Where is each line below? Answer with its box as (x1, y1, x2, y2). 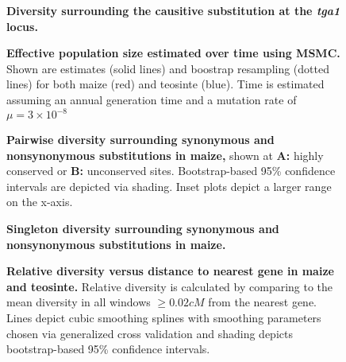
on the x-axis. (6, 193, 73, 210)
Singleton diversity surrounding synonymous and (6, 220, 279, 237)
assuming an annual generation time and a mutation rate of (6, 91, 297, 107)
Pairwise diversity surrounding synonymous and (6, 131, 275, 148)
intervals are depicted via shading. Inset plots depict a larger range (6, 177, 332, 194)
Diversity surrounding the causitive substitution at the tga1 (6, 2, 340, 18)
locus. (6, 18, 38, 34)
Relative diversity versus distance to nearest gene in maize (6, 263, 334, 279)
